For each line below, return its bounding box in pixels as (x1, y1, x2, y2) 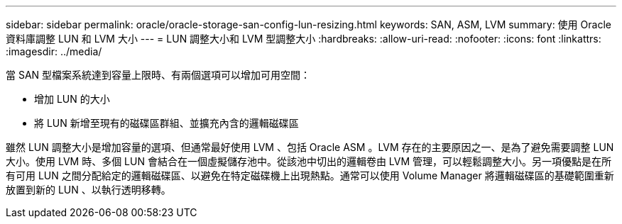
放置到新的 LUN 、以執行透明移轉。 (6, 184, 171, 196)
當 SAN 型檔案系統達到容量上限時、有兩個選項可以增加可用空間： (6, 69, 311, 81)
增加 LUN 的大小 (34, 93, 110, 105)
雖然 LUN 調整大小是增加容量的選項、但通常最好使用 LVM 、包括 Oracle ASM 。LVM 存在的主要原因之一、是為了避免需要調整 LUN (6, 141, 614, 153)
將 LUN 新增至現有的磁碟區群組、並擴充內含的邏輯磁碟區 (34, 117, 299, 129)
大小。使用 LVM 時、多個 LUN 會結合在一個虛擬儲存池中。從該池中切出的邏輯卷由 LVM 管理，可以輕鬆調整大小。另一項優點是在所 (6, 155, 612, 167)
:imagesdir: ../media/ (6, 45, 102, 57)
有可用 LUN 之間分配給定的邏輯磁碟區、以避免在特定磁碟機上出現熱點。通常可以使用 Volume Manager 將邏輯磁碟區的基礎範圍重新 (6, 169, 614, 181)
